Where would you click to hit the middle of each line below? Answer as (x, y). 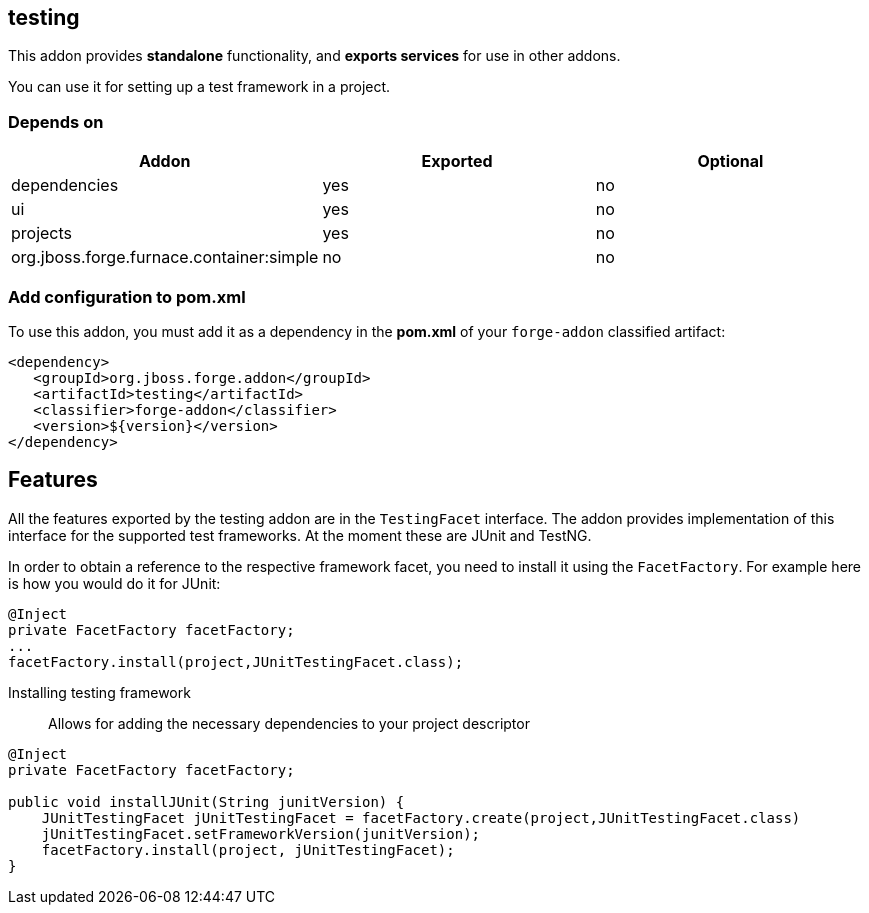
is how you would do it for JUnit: (114, 583)
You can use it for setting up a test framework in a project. (199, 87)
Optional (730, 161)
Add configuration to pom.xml (127, 296)
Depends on (56, 121)
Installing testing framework (99, 692)
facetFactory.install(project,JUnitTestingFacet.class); (236, 661)
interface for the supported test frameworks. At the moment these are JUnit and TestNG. (300, 535)
